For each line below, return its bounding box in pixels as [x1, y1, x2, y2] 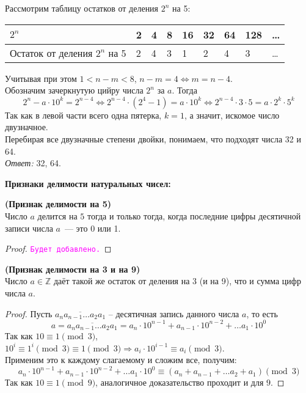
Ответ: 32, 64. [5, 156, 61, 169]
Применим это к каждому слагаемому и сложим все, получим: [5, 353, 237, 366]
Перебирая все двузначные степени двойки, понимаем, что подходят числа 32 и [5, 132, 301, 145]
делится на [37, 209, 78, 222]
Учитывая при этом [5, 72, 77, 84]
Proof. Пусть [5, 307, 53, 320]
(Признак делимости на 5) [5, 197, 111, 210]
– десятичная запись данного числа [108, 307, 239, 320]
